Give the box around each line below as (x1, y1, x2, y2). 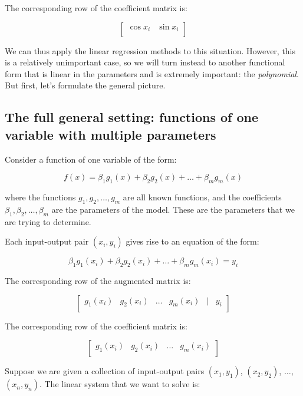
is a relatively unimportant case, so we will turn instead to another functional (5, 56, 285, 68)
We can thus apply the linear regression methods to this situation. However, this (5, 44, 296, 57)
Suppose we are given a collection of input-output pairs (5, 365, 205, 377)
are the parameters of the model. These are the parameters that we (51, 203, 295, 215)
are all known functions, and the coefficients (123, 190, 282, 203)
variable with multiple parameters (5, 125, 216, 143)
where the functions (5, 190, 76, 203)
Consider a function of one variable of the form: (5, 153, 177, 165)
